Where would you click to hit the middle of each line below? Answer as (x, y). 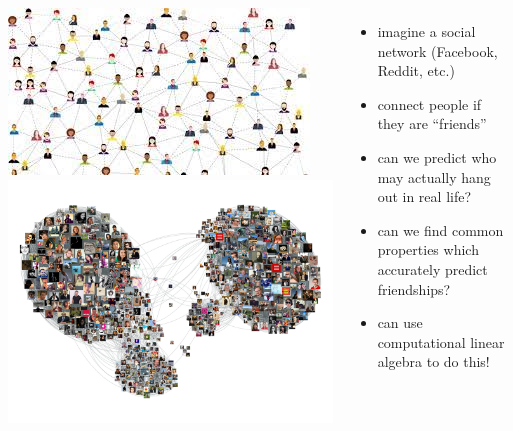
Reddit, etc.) (416, 70)
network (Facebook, (437, 50)
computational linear (441, 341)
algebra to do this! (433, 361)
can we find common (440, 229)
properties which (428, 249)
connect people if (429, 103)
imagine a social (426, 31)
